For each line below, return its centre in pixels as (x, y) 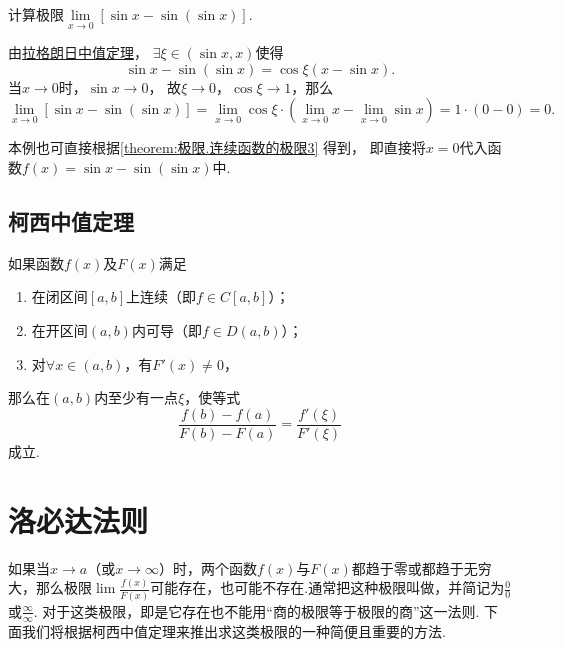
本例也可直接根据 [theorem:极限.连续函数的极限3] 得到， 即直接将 (217, 147)
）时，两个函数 (207, 567)
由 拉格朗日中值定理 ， (78, 52)
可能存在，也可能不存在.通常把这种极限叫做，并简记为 (327, 587)
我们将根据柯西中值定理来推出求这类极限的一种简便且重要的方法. (233, 630)
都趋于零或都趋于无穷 (421, 567)
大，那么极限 (50, 587)
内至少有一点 (136, 397)
